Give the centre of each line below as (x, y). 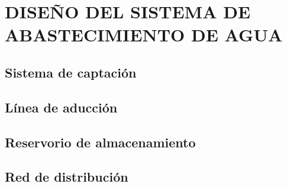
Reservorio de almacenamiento (100, 142)
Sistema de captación (71, 72)
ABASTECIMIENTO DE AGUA (144, 35)
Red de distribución (67, 177)
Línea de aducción (61, 107)
